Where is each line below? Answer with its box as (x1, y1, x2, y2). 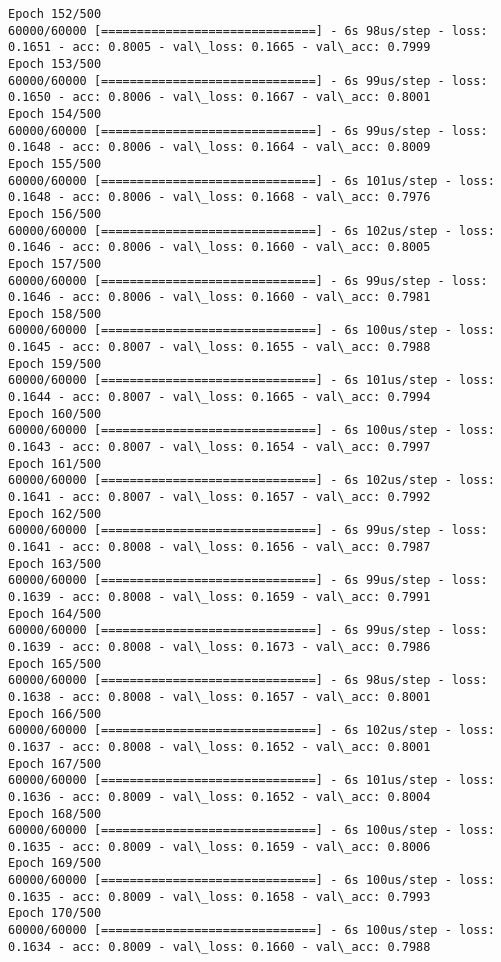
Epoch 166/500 (8, 706, 102, 721)
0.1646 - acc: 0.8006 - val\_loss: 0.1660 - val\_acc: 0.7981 (8, 290, 431, 305)
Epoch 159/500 (8, 356, 102, 371)
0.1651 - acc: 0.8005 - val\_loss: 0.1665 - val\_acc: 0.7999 (8, 40, 431, 55)
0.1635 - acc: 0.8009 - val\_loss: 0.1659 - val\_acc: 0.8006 (8, 839, 431, 854)
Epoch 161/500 (8, 456, 102, 471)
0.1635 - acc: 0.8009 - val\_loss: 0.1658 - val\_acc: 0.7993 (8, 889, 431, 904)
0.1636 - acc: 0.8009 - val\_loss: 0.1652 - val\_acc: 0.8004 (8, 789, 431, 804)
